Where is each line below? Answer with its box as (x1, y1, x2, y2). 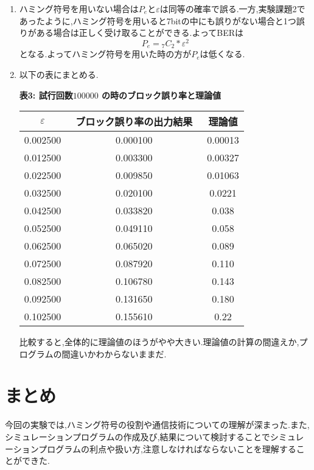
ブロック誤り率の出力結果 (75, 114, 193, 129)
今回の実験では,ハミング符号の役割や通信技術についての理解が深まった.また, (5, 418, 310, 431)
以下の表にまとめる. (19, 68, 99, 80)
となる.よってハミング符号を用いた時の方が (19, 47, 192, 60)
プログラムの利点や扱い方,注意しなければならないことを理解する (38, 442, 296, 455)
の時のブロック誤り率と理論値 (102, 88, 222, 101)
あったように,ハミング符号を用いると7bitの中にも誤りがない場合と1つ (19, 14, 296, 27)
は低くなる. (200, 47, 245, 60)
